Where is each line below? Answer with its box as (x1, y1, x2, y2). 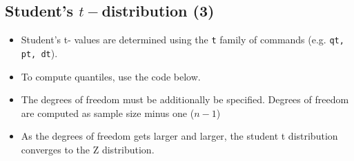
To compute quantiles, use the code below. (21, 69, 201, 83)
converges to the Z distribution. (21, 142, 155, 156)
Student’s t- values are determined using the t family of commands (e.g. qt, (21, 32, 344, 47)
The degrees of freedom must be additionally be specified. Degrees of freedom (21, 92, 349, 107)
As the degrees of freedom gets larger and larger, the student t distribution (21, 129, 338, 143)
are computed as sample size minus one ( (21, 105, 195, 120)
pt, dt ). (21, 45, 58, 60)
